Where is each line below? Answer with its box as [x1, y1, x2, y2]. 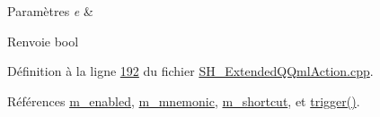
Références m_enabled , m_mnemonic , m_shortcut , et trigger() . [7, 91, 360, 110]
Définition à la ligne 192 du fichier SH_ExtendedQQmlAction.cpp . [7, 62, 374, 80]
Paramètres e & [7, 2, 93, 20]
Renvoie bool [7, 31, 79, 50]
